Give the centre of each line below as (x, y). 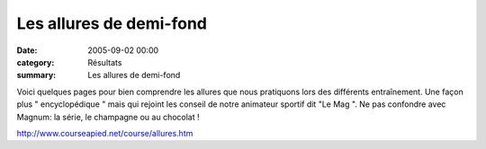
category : (36, 62)
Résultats (105, 62)
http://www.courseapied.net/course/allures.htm (105, 133)
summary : (36, 75)
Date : (27, 50)
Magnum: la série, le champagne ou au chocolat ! (108, 117)
